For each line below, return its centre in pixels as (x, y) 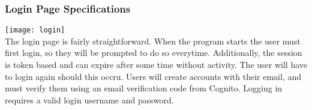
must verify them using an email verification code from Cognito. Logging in (144, 88)
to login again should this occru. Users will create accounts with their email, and (153, 76)
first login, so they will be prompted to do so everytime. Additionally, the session (154, 53)
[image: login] (35, 30)
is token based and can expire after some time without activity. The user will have (156, 65)
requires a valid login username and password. (89, 99)
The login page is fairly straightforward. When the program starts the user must (153, 41)
